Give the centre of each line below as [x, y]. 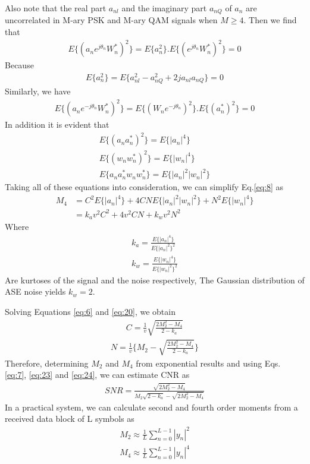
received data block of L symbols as [70, 419]
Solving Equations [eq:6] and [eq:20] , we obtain [90, 311]
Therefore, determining [47, 363]
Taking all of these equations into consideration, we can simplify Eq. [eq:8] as [144, 187]
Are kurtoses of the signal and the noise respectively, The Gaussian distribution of [155, 280]
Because [19, 65]
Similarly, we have [38, 91]
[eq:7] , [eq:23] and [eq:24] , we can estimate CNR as [97, 375]
